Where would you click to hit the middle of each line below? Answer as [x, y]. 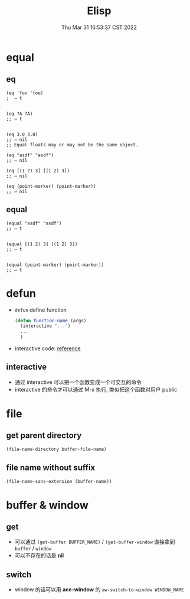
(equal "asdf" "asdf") [34, 223]
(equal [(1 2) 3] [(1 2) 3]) [42, 244]
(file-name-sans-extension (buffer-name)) [59, 481]
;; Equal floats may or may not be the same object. [72, 145]
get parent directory [44, 436]
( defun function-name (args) [50, 321]
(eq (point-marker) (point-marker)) [51, 186]
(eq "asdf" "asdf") [30, 155]
